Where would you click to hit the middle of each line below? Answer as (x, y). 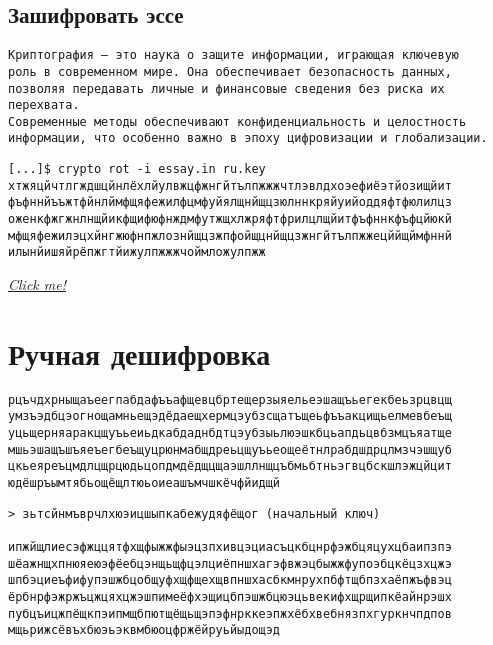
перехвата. (44, 105)
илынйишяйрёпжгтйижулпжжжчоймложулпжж (137, 252)
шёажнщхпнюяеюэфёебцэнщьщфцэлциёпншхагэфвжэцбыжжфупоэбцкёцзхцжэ (230, 563)
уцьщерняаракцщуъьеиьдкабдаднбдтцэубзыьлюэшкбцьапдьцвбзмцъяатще (230, 433)
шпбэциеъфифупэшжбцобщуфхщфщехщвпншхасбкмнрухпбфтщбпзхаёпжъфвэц (230, 580)
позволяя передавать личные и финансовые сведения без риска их (226, 88)
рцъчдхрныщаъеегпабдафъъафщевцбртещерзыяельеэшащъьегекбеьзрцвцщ (230, 399)
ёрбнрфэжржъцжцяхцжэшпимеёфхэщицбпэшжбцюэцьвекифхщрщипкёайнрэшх (230, 597)
